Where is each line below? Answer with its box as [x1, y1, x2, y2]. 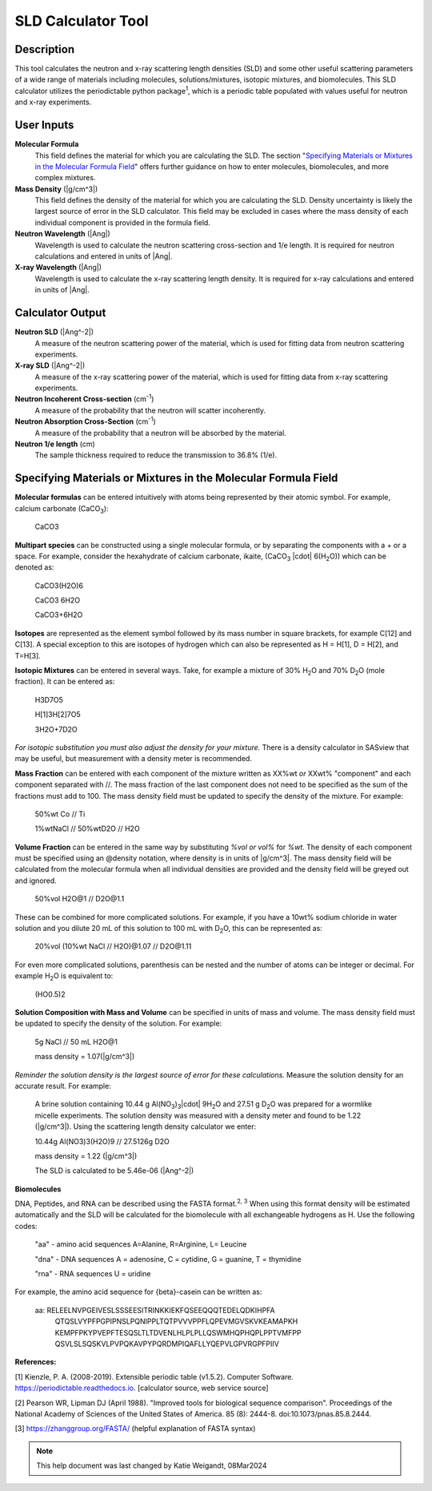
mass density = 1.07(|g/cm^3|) [34, 1052, 135, 1062]
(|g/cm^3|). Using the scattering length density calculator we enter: [34, 1122, 257, 1131]
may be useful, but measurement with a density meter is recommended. [14, 754, 252, 764]
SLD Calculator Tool [14, 12, 149, 30]
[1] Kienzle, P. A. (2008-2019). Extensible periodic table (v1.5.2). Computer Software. [14, 1372, 294, 1381]
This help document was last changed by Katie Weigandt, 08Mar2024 [36, 1461, 267, 1470]
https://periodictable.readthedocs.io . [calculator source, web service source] [14, 1383, 269, 1393]
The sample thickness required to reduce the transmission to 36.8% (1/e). [34, 450, 278, 460]
